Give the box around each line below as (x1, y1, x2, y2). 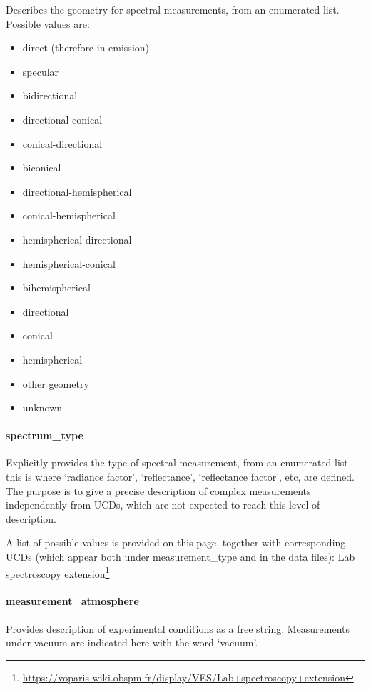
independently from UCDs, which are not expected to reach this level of (6, 497, 320, 512)
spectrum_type (6, 428, 83, 443)
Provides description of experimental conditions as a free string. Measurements (6, 621, 350, 636)
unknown (22, 400, 63, 415)
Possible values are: (6, 16, 90, 31)
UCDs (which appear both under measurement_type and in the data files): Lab (6, 549, 355, 564)
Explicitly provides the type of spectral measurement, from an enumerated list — (6, 455, 362, 470)
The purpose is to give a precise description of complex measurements (6, 483, 311, 498)
